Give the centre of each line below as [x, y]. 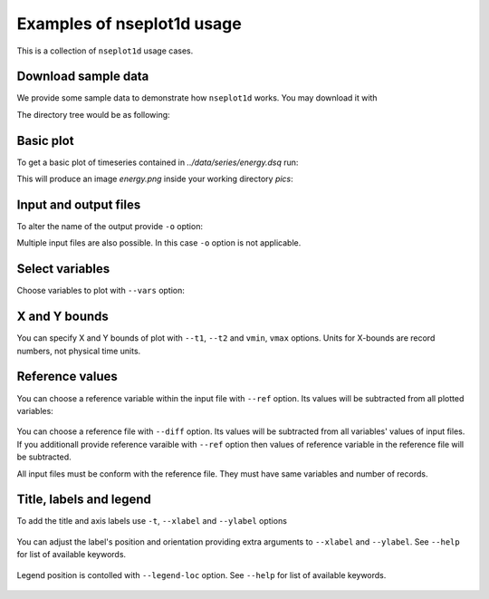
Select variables [63, 269]
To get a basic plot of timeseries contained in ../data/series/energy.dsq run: [158, 162]
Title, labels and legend [84, 500]
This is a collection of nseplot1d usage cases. [105, 51]
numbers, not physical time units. [79, 351]
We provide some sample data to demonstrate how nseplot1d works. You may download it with [197, 98]
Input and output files [79, 204]
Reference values [67, 377]
